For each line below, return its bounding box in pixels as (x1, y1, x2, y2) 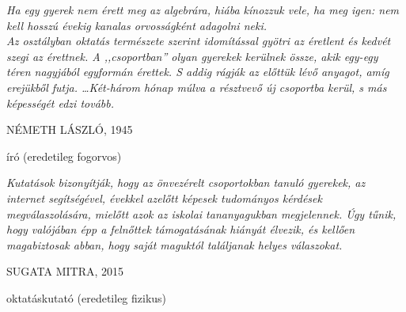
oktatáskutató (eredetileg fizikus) (6, 289, 167, 306)
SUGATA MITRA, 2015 (6, 263, 124, 280)
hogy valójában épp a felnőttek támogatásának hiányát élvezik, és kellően (6, 221, 355, 238)
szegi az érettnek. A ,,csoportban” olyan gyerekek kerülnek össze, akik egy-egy (6, 48, 378, 64)
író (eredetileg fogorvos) (6, 147, 122, 164)
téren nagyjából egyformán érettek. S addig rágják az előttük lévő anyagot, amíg (6, 63, 389, 80)
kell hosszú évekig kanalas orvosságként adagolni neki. (6, 17, 268, 33)
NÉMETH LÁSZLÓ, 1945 (6, 121, 133, 138)
